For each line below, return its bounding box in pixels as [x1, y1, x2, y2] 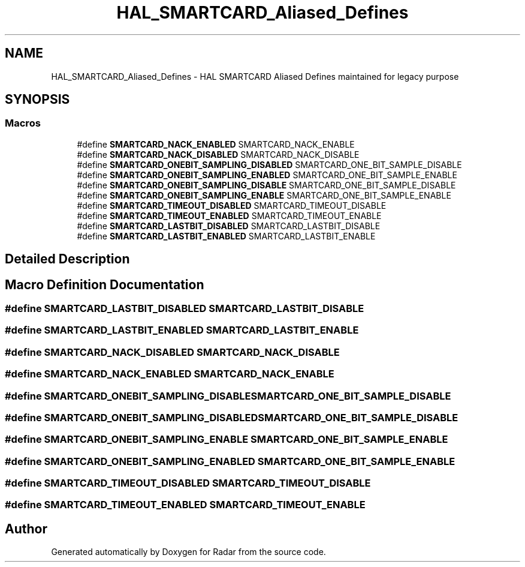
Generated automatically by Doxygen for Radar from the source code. [51, 547, 326, 557]
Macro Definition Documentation [5, 277, 204, 292]
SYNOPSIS [5, 92, 70, 107]
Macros [5, 117, 41, 130]
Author [5, 521, 47, 536]
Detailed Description [5, 251, 130, 267]
